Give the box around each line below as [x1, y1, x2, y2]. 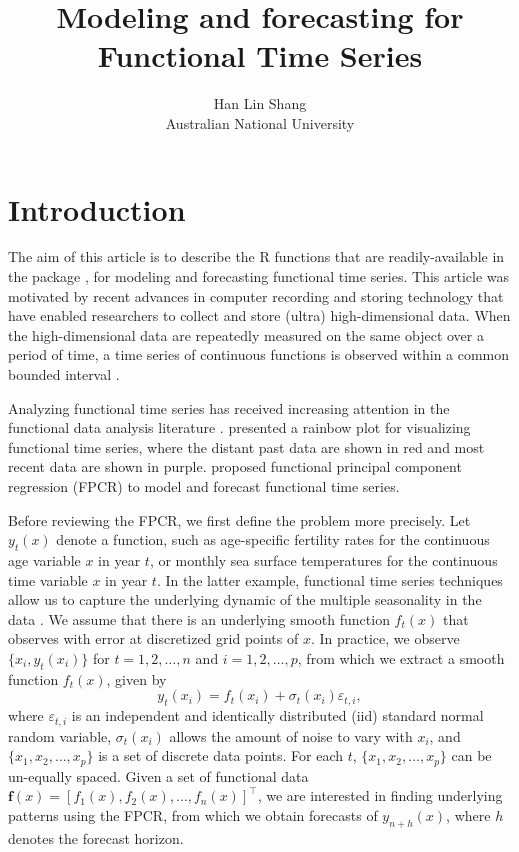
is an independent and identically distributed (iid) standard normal [71, 705, 484, 726]
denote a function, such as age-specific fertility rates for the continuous [56, 529, 490, 550]
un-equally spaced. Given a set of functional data [8, 765, 309, 786]
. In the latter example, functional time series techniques [156, 569, 503, 590]
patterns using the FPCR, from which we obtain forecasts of [8, 804, 378, 825]
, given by [106, 668, 167, 689]
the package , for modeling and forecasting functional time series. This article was [8, 266, 510, 287]
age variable [8, 549, 81, 570]
